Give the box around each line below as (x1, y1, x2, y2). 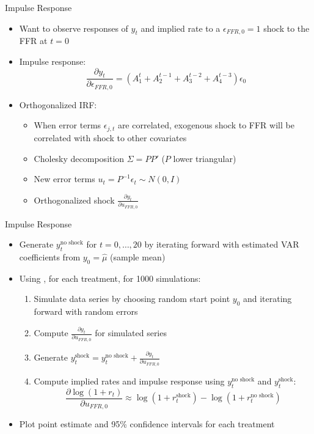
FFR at (19, 34, 48, 47)
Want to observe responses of (19, 21, 128, 34)
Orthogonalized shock (34, 193, 115, 206)
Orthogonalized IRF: (19, 98, 97, 111)
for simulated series (95, 326, 167, 339)
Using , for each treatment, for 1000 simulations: (19, 271, 201, 284)
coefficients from (19, 251, 81, 263)
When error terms (34, 119, 101, 131)
